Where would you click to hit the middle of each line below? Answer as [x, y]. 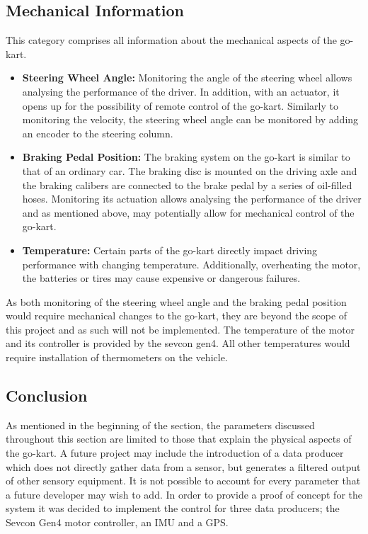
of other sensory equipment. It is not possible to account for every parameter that [183, 481]
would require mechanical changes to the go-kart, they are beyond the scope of [177, 316]
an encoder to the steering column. [98, 133]
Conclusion [47, 396]
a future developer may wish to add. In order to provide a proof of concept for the [184, 494]
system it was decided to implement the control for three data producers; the [173, 508]
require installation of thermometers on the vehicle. [117, 357]
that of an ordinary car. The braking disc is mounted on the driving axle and [190, 170]
